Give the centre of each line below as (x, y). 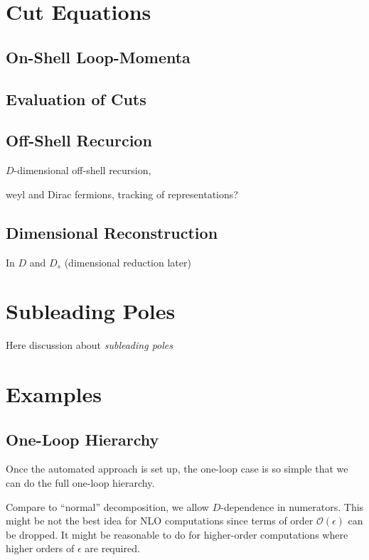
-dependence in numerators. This (292, 506)
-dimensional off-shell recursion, (82, 170)
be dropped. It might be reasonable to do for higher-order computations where (177, 534)
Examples (54, 394)
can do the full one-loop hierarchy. (80, 483)
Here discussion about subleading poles (89, 345)
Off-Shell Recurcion (79, 140)
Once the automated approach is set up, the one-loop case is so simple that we (177, 469)
